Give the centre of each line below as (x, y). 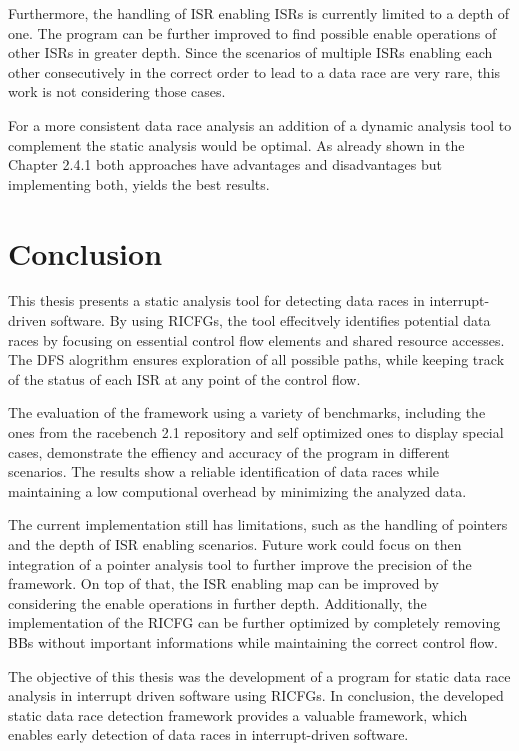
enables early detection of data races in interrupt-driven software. (208, 734)
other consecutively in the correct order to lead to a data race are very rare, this (254, 71)
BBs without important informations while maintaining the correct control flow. (253, 641)
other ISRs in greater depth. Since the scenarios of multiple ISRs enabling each (250, 52)
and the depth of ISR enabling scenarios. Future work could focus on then (235, 544)
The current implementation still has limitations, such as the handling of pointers (258, 524)
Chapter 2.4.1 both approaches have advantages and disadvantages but (225, 164)
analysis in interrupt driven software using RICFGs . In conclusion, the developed (256, 695)
